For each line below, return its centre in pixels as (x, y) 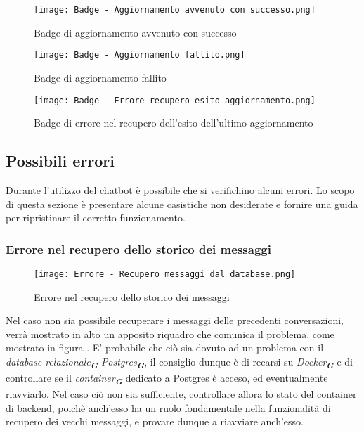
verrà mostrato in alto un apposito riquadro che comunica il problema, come (170, 334)
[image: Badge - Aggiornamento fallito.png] (139, 55)
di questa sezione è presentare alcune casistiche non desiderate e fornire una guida (182, 203)
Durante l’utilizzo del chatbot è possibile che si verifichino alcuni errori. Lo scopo (180, 189)
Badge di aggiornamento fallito (100, 77)
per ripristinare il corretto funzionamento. (96, 218)
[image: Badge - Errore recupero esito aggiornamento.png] (175, 100)
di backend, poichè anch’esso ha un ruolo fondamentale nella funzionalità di (168, 407)
